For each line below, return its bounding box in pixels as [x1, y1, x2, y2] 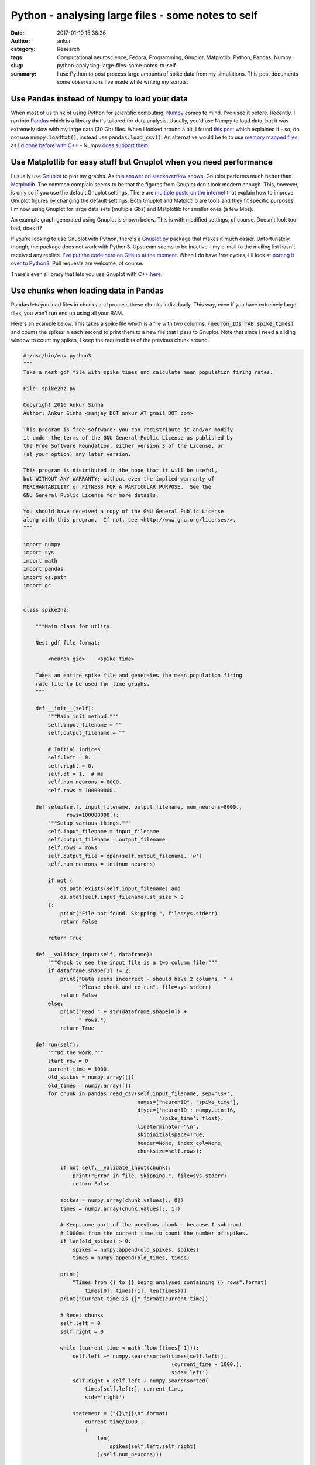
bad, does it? [11, 224, 42, 231]
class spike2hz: [23, 607, 70, 614]
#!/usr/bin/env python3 [23, 352, 92, 359]
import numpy [23, 541, 61, 547]
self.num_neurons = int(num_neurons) [47, 861, 156, 867]
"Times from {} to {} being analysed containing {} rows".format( [72, 1279, 267, 1286]
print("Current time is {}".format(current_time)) [60, 1295, 209, 1302]
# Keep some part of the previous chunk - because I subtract [60, 1222, 243, 1228]
